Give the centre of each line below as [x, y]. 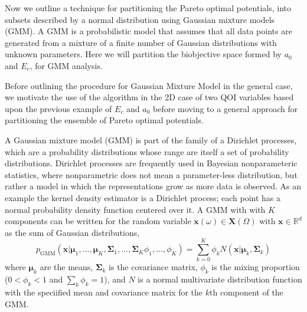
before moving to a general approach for [226, 108]
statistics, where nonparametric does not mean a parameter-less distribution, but [151, 174]
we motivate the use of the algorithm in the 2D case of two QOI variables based [149, 97]
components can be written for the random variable [98, 221]
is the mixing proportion [256, 267]
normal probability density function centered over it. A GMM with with [135, 209]
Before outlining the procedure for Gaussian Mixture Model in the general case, [149, 85]
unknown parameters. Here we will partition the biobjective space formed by [143, 54]
